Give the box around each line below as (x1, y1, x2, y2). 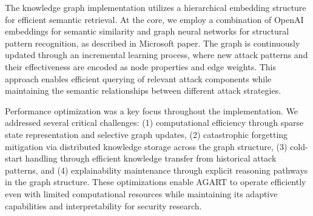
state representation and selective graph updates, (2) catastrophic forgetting (5, 128, 288, 140)
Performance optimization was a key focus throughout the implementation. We (5, 104, 298, 117)
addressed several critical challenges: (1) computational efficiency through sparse (5, 116, 304, 129)
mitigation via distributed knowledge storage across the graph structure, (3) (5, 140, 288, 152)
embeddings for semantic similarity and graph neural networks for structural (5, 25, 289, 38)
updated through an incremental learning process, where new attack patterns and (5, 48, 308, 61)
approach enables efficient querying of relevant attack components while (5, 72, 272, 85)
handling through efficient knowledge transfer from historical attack (25, 152, 277, 165)
